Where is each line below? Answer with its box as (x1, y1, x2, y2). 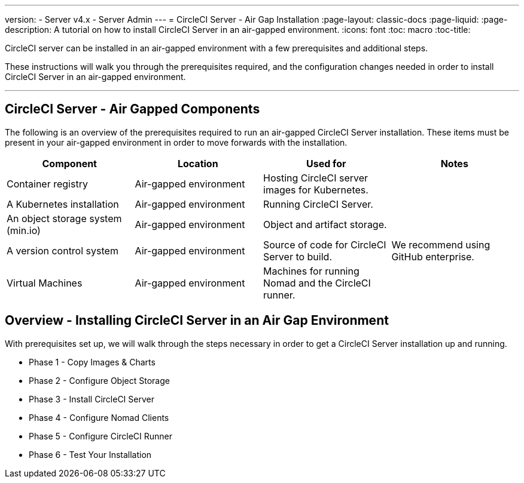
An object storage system (7, 212, 122, 224)
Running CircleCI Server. (263, 198, 373, 210)
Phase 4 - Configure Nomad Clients (29, 412, 169, 423)
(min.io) (7, 224, 41, 236)
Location (177, 157, 218, 170)
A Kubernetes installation (7, 198, 119, 210)
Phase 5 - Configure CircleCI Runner (29, 430, 173, 441)
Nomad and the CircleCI (263, 276, 371, 289)
